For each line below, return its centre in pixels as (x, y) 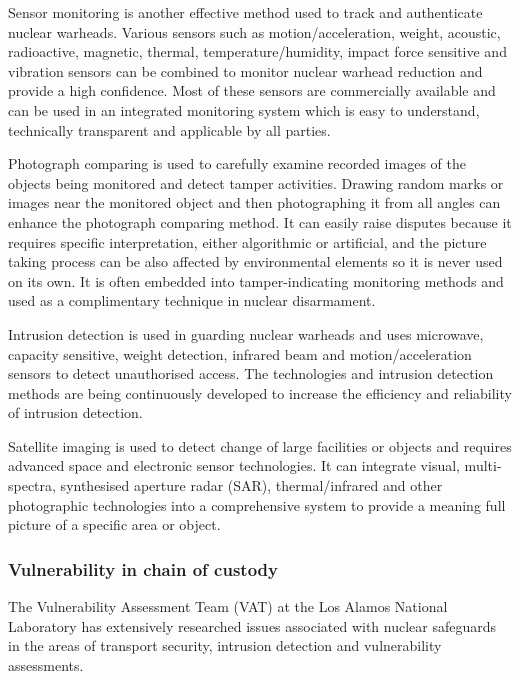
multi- (483, 465)
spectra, (32, 485)
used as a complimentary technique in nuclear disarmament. (192, 300)
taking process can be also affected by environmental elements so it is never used (255, 261)
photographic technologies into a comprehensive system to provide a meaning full (257, 504)
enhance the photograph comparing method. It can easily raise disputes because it (260, 221)
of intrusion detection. (75, 412)
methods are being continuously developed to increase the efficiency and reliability (260, 392)
